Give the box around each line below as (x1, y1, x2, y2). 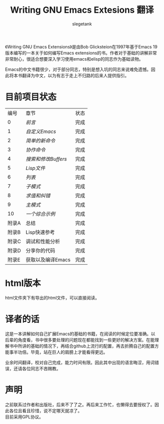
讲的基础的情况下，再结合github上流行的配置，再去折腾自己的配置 (21, 343, 155, 349)
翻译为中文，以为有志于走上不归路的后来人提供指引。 (21, 72, 129, 78)
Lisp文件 (25, 165, 45, 171)
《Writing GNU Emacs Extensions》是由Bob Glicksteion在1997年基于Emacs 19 (5, 43, 158, 49)
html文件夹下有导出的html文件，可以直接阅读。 (5, 295, 100, 300)
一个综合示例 (25, 211, 55, 217)
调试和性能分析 (25, 238, 60, 245)
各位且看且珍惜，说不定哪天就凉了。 (9, 407, 82, 413)
